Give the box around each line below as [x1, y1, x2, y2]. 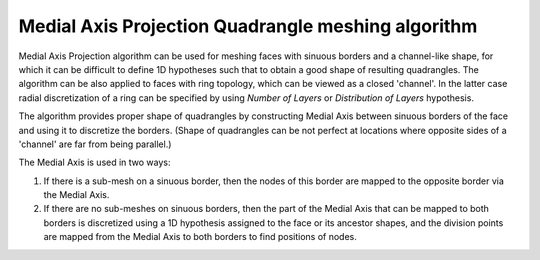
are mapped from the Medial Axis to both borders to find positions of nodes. [43, 231, 357, 243]
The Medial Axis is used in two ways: [18, 156, 171, 169]
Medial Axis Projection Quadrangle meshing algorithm [18, 15, 478, 37]
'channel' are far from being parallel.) [18, 138, 172, 150]
